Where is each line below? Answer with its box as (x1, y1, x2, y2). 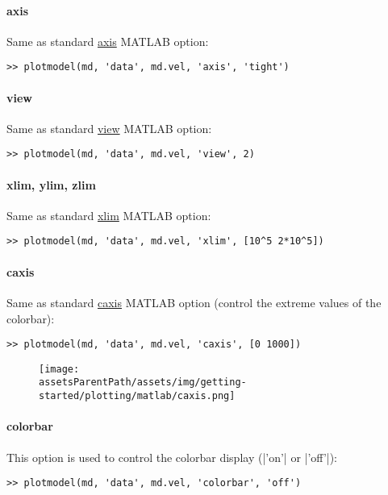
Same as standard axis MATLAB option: (6, 32, 209, 49)
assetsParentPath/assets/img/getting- (39, 376, 247, 389)
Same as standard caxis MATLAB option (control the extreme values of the (6, 293, 382, 310)
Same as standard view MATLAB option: (6, 119, 212, 136)
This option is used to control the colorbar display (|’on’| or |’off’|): (6, 448, 338, 465)
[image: (39, 363, 80, 375)
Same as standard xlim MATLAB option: (6, 206, 211, 223)
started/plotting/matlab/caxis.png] (39, 390, 236, 402)
